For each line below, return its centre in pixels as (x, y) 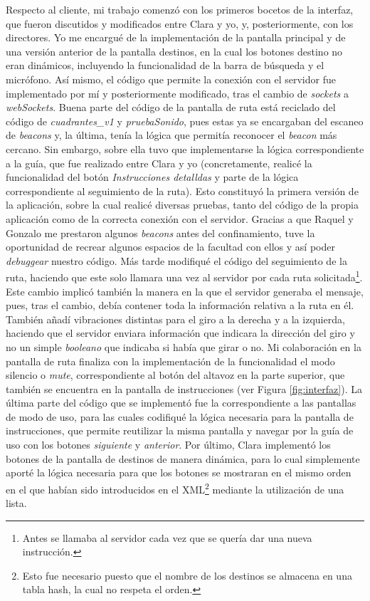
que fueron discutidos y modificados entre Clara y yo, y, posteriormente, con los (180, 23)
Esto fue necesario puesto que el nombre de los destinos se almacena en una (187, 575)
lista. (16, 503)
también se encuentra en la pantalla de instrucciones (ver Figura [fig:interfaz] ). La (184, 388)
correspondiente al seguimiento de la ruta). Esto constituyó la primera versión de (182, 190)
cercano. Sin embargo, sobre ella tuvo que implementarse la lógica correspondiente (185, 148)
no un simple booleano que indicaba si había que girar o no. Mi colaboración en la (184, 346)
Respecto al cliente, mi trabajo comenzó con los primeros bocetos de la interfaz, (180, 9)
